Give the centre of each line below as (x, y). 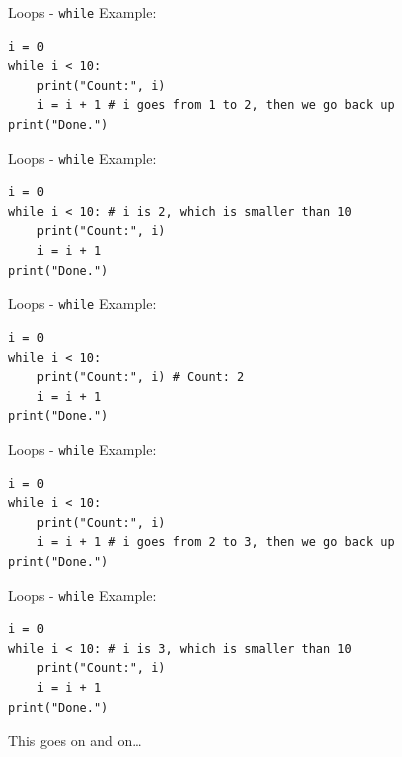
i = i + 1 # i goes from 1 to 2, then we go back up (215, 105)
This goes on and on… (75, 740)
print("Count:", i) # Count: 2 (140, 377)
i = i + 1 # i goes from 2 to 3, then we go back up (215, 542)
